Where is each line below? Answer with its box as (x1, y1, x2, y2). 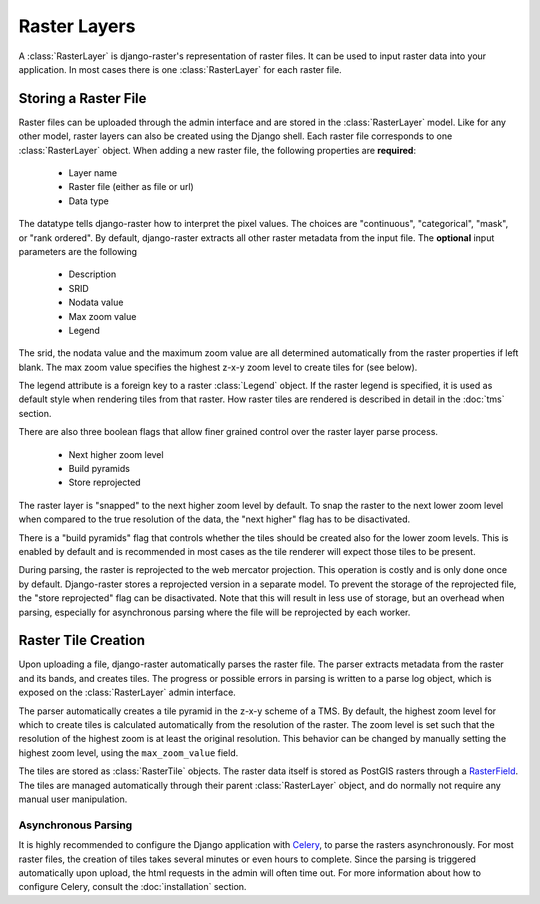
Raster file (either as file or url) (68, 181, 194, 193)
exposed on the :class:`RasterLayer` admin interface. (18, 686, 237, 699)
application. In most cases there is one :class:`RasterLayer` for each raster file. (18, 63, 342, 75)
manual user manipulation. (18, 793, 128, 805)
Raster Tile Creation (18, 632, 145, 649)
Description (68, 268, 117, 280)
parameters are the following (18, 245, 138, 257)
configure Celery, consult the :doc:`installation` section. (18, 881, 247, 893)
